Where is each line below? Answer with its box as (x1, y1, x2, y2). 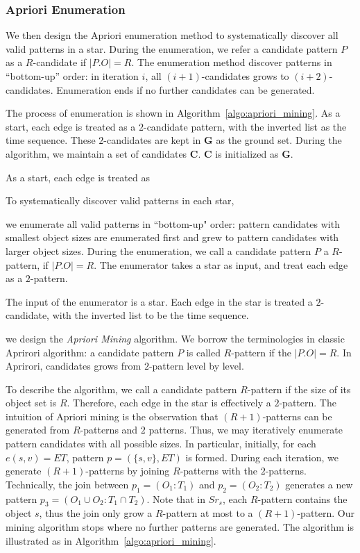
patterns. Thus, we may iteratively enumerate (148, 422, 343, 437)
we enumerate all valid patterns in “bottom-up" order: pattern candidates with (6, 216, 340, 231)
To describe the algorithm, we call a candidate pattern (6, 381, 237, 396)
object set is (6, 395, 57, 410)
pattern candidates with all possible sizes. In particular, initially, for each (6, 436, 316, 451)
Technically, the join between (6, 477, 129, 491)
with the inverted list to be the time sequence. (52, 308, 249, 322)
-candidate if (33, 55, 87, 69)
